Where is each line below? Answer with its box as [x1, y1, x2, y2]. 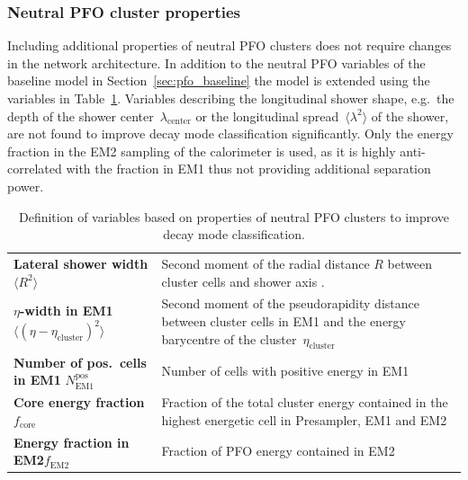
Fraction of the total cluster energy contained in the [161, 393, 448, 412]
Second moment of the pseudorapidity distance [161, 294, 419, 313]
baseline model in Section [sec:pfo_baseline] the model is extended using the [7, 71, 430, 90]
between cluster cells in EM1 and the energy [161, 312, 406, 331]
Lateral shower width [13, 254, 148, 272]
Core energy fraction [13, 393, 145, 412]
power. [7, 176, 44, 195]
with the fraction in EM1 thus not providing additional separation [66, 159, 431, 178]
